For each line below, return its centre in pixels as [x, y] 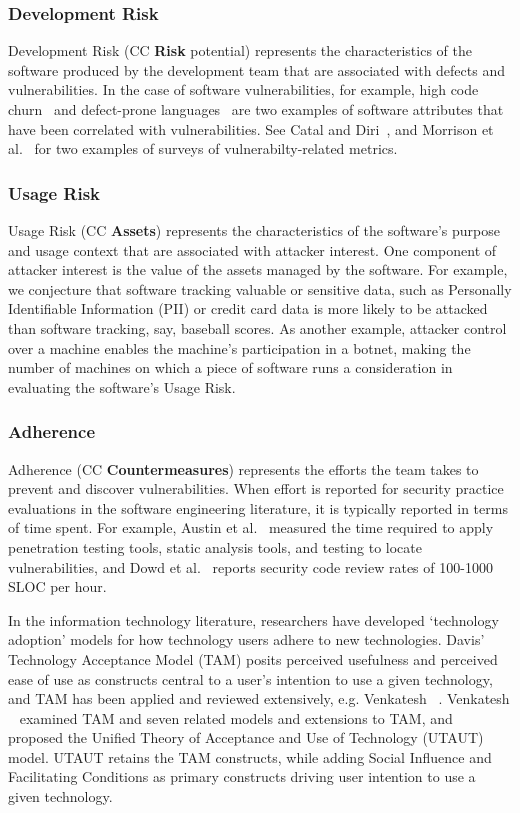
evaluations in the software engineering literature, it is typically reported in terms [258, 507]
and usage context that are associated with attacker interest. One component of [252, 249]
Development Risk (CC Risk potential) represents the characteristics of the [240, 50]
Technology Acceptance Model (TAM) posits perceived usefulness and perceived [253, 658]
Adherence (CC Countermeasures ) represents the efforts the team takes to [243, 468]
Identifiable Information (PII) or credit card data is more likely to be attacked [248, 308]
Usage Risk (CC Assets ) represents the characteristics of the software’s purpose [254, 230]
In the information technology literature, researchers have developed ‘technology [253, 619]
